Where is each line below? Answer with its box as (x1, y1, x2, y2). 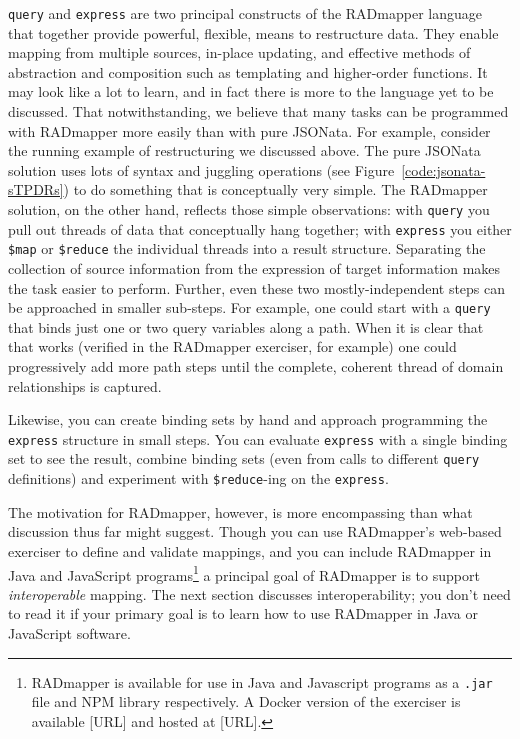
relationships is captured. (8, 375, 162, 396)
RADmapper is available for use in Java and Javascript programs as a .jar (31, 671, 493, 692)
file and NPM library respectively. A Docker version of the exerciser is (31, 691, 461, 712)
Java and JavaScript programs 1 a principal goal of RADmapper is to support (8, 561, 480, 585)
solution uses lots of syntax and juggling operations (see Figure (8, 159, 395, 180)
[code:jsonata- (401, 159, 486, 180)
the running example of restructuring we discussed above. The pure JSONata (8, 140, 481, 161)
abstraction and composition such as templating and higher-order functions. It (8, 61, 488, 82)
